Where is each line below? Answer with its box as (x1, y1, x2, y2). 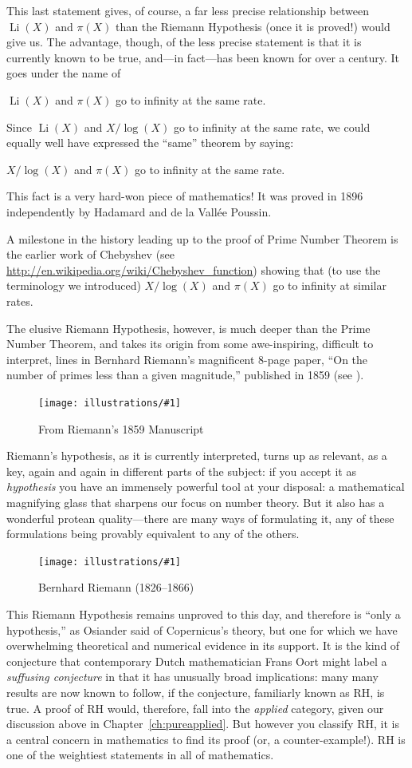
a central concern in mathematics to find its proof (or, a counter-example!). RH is (6, 730, 406, 747)
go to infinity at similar (273, 277, 386, 294)
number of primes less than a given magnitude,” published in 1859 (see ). (6, 366, 364, 383)
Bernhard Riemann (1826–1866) (38, 579, 194, 596)
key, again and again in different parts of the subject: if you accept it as (6, 462, 356, 479)
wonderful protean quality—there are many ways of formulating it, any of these (6, 509, 394, 526)
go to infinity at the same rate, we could (173, 118, 371, 135)
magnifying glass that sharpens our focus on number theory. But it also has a (6, 493, 385, 510)
